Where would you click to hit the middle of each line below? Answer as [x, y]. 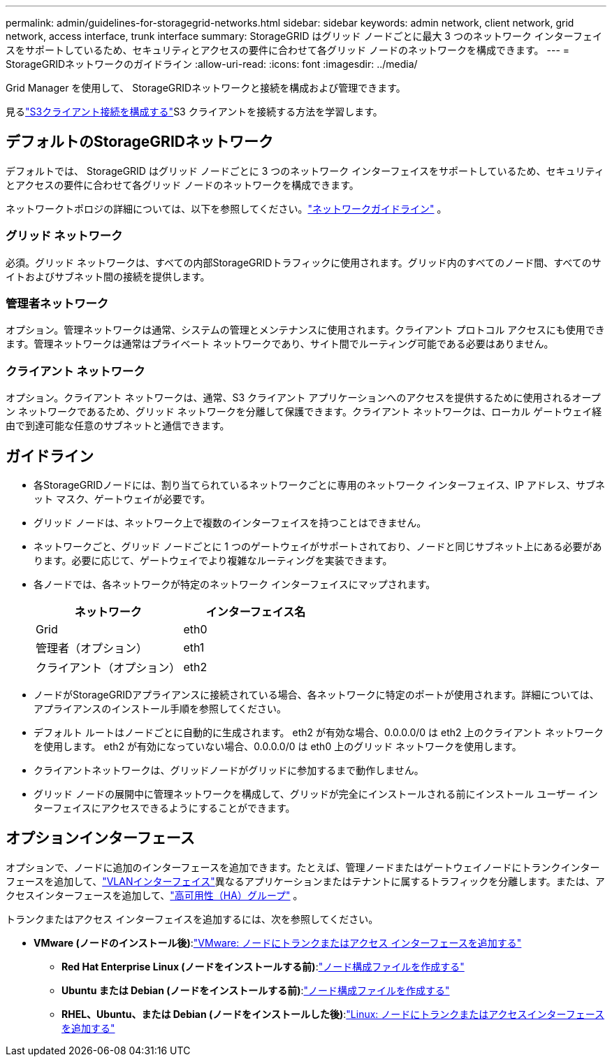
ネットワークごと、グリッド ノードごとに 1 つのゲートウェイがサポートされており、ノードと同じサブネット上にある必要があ [318, 546]
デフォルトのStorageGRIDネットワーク [139, 142]
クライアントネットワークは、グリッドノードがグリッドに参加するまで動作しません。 [229, 770]
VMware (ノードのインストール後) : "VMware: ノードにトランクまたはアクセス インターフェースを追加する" [278, 942]
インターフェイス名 [256, 611]
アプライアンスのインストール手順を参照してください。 [160, 708]
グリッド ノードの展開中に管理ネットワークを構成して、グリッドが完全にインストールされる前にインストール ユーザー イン [316, 794]
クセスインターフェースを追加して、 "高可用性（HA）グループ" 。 [154, 895]
